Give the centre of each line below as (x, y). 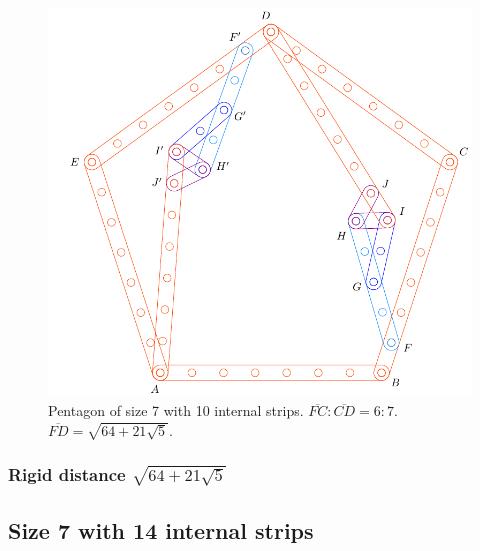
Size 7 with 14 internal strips (161, 529)
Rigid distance (67, 474)
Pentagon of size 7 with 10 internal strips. (176, 410)
